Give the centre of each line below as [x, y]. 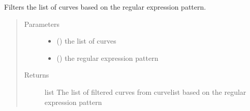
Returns [37, 75]
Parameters [42, 24]
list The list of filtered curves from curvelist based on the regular [145, 91]
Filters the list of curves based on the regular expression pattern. [105, 7]
